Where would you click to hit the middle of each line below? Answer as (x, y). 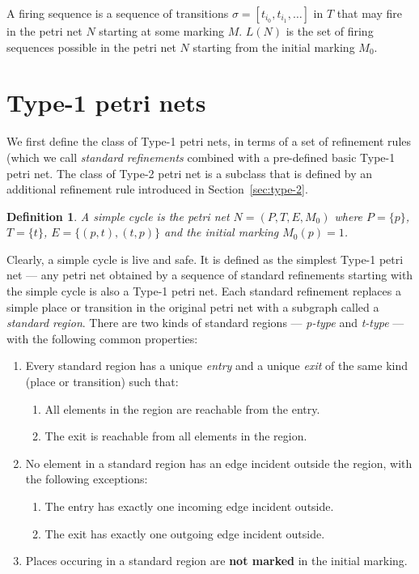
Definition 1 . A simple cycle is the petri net (118, 216)
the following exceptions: (87, 479)
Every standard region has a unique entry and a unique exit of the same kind (216, 366)
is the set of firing (330, 31)
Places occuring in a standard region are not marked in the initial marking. (216, 561)
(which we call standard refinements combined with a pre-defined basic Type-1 (201, 157)
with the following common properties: (102, 338)
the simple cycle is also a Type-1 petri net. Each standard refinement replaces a (204, 291)
